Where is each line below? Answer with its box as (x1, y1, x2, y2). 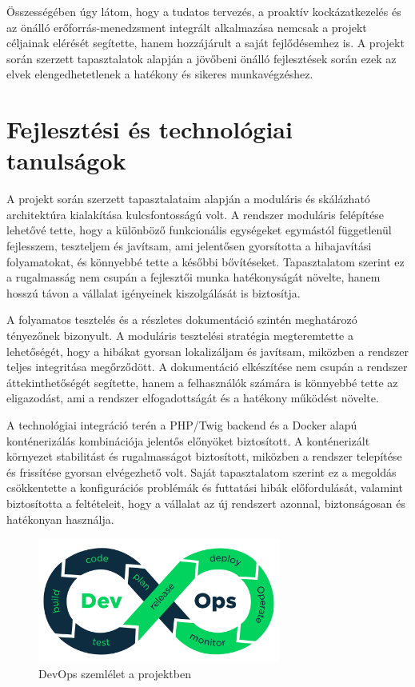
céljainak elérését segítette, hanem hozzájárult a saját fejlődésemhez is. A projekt (6, 34, 405, 51)
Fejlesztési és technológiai (6, 113, 293, 146)
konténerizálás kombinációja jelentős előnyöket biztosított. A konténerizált (6, 432, 370, 449)
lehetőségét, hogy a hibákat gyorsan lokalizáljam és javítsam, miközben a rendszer (6, 342, 409, 359)
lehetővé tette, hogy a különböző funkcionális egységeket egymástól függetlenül (6, 222, 392, 238)
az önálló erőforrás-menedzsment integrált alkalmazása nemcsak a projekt (6, 18, 367, 35)
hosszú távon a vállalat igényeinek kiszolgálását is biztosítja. (6, 284, 301, 301)
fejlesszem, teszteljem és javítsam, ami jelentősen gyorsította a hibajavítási (6, 238, 372, 254)
